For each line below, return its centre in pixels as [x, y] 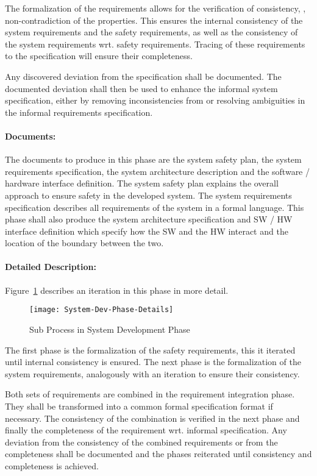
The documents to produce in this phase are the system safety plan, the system [153, 159]
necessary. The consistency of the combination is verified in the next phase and [152, 418]
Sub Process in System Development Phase [110, 329]
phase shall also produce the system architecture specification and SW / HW [149, 219]
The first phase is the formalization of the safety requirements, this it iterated [150, 350]
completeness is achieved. [52, 465]
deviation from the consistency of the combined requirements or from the [141, 442]
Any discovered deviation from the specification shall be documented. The [143, 76]
